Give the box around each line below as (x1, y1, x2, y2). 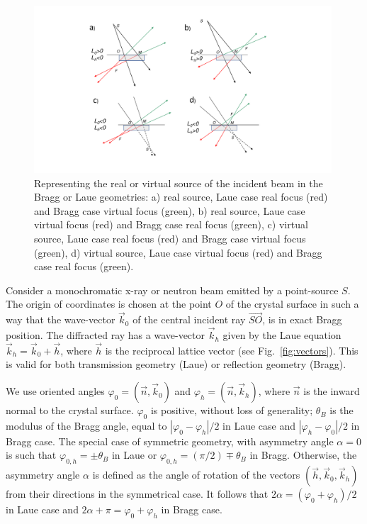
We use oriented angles (6, 384, 105, 398)
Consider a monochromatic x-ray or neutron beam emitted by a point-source (6, 282, 339, 297)
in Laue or (111, 447, 157, 462)
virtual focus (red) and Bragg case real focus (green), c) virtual (34, 217, 308, 232)
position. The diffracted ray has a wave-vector (6, 328, 205, 342)
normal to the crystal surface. (6, 403, 134, 418)
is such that (6, 447, 57, 462)
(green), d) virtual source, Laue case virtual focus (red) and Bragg (34, 245, 322, 260)
